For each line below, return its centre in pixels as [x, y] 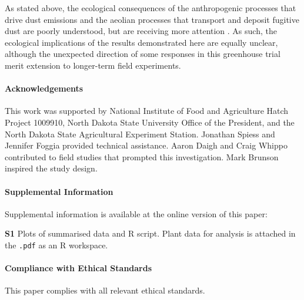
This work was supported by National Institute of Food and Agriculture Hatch [147, 111]
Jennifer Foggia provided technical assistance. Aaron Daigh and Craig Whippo [146, 145]
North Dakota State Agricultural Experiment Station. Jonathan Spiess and [140, 134]
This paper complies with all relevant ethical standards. [105, 290]
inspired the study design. [51, 168]
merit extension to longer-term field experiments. [93, 65]
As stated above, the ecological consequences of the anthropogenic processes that [151, 8]
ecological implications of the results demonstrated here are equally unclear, [141, 42]
